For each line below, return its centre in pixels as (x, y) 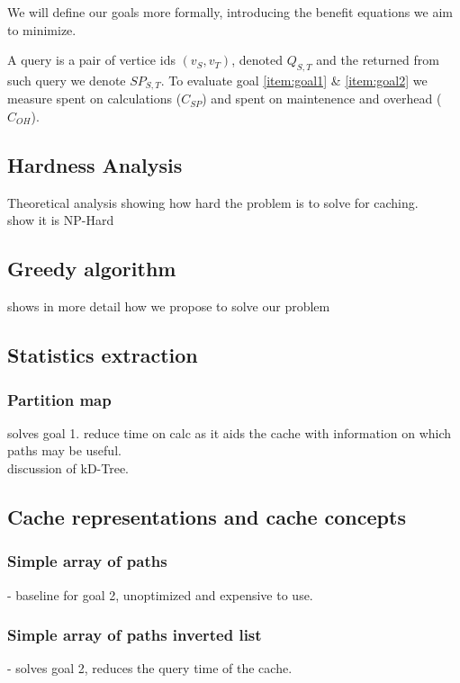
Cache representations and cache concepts (207, 516)
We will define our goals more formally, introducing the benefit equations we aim (230, 12)
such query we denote (67, 80)
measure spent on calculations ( (95, 99)
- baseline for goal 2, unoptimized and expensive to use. (160, 594)
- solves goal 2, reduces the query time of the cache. (150, 668)
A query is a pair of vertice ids (91, 60)
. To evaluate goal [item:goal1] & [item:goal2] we (294, 80)
